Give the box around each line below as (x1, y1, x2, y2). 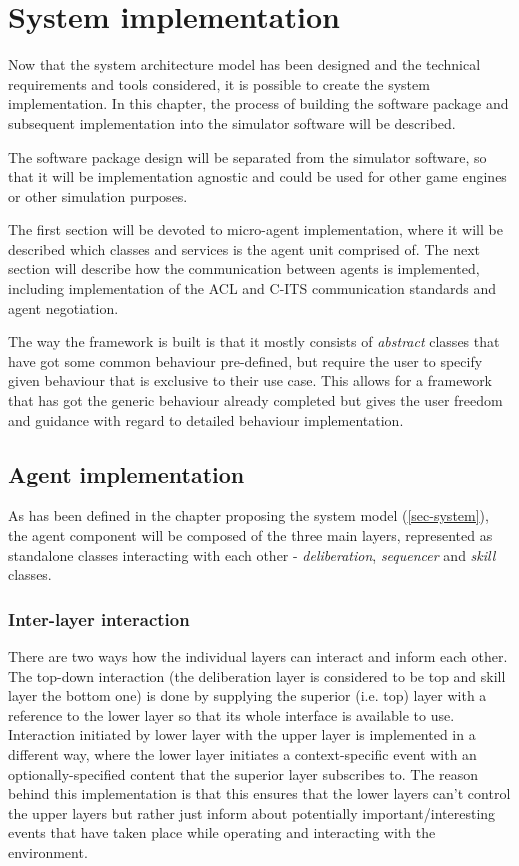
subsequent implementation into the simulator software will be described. (8, 112, 456, 133)
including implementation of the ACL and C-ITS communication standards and (8, 278, 497, 299)
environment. (8, 841, 88, 862)
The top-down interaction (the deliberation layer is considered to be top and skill (8, 665, 506, 686)
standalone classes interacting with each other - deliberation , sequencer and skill (8, 544, 496, 565)
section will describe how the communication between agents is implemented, (8, 258, 480, 279)
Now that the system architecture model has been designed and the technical (8, 54, 481, 75)
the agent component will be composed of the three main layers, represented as (8, 525, 493, 546)
